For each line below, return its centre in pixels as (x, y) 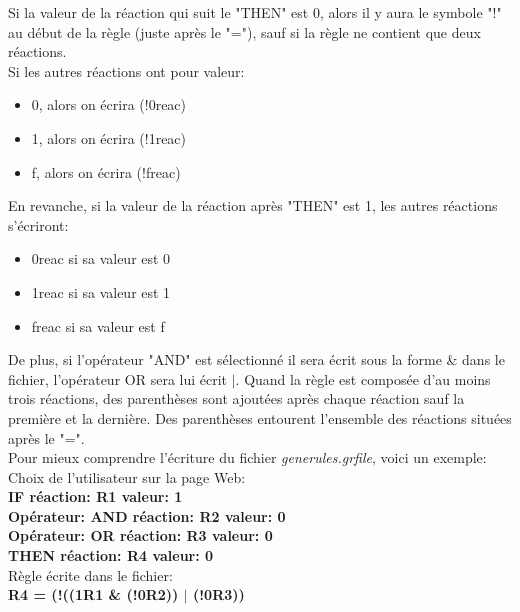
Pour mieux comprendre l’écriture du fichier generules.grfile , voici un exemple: (247, 457)
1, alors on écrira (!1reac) (109, 137)
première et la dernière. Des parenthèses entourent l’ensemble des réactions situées (260, 417)
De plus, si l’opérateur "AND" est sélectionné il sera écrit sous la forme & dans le (256, 359)
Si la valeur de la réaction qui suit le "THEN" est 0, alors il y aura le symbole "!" (255, 12)
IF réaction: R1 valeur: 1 (95, 496)
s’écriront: (38, 224)
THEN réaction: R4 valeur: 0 (111, 555)
